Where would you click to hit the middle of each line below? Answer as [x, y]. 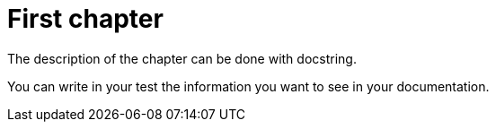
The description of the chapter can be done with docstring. [182, 58]
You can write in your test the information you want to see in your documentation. [248, 86]
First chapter [85, 19]
